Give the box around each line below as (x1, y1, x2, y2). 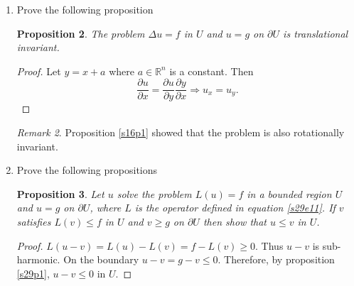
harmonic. (16, 252, 60, 267)
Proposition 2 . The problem (16, 26, 145, 40)
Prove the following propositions (16, 163, 158, 177)
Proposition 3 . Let (16, 186, 104, 201)
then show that (203, 214, 267, 229)
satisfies (16, 214, 51, 229)
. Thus (255, 238, 284, 253)
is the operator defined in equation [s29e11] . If (134, 200, 336, 215)
